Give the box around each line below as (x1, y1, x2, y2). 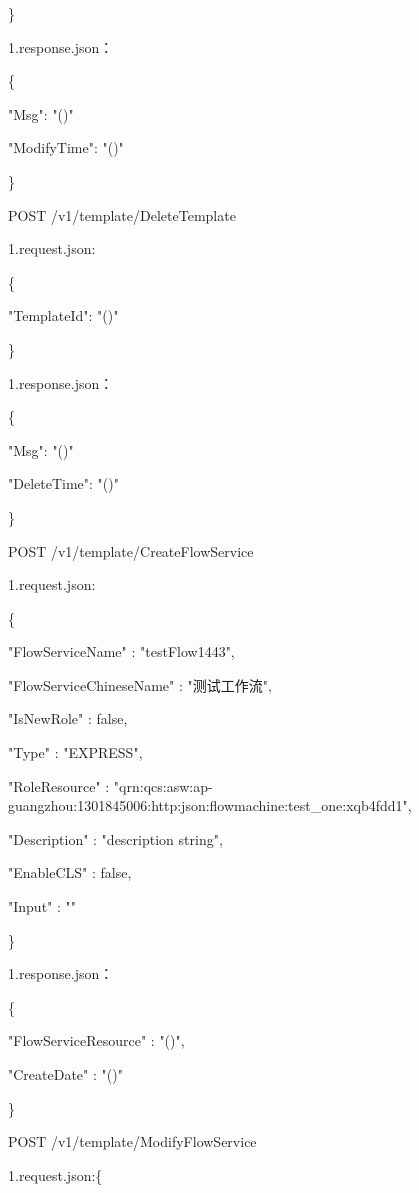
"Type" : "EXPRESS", (8, 742, 143, 763)
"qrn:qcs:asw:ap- (113, 775, 213, 796)
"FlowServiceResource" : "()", (8, 1030, 185, 1051)
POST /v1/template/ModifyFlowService (8, 1131, 257, 1152)
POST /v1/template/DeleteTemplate (8, 204, 236, 225)
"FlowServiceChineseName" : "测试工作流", (8, 674, 272, 695)
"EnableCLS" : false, (8, 862, 132, 883)
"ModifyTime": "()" (8, 137, 124, 158)
